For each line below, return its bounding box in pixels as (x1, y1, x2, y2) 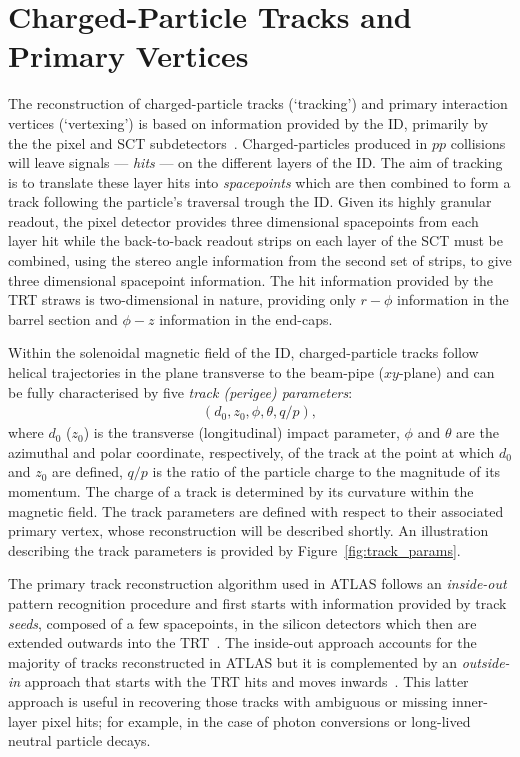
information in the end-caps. (159, 308, 333, 329)
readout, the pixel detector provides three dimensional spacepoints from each (8, 210, 479, 231)
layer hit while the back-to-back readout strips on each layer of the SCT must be (8, 230, 504, 251)
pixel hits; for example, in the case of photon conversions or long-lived (41, 710, 471, 731)
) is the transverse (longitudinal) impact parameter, (83, 422, 400, 443)
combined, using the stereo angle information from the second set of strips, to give (8, 250, 512, 271)
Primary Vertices (8, 35, 249, 76)
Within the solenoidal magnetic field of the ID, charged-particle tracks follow (8, 342, 479, 363)
